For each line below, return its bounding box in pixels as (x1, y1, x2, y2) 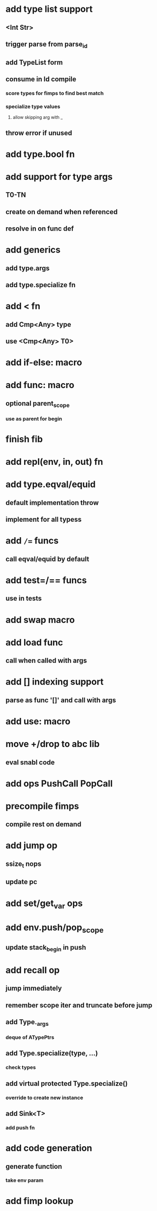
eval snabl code (5, 758, 55, 766)
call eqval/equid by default (5, 555, 90, 563)
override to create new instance (5, 1094, 83, 1101)
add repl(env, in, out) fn (5, 456, 103, 467)
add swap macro (5, 614, 75, 625)
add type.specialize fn (5, 281, 76, 289)
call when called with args (5, 656, 88, 665)
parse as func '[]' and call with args (5, 696, 116, 704)
